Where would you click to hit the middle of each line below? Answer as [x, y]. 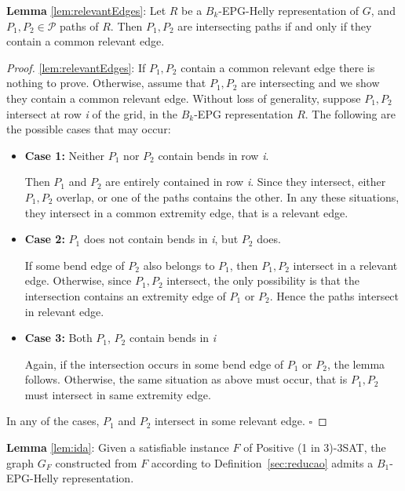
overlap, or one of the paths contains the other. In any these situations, [228, 196]
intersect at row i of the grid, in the [92, 113]
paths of [79, 25]
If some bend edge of [75, 265]
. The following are [350, 113]
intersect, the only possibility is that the [263, 280]
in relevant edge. [64, 311]
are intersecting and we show [310, 83]
